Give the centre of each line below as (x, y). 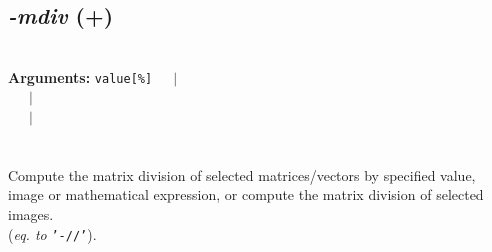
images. (31, 214)
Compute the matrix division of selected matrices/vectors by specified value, (242, 174)
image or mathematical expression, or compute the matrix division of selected (246, 194)
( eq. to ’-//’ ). (52, 233)
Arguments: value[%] (80, 76)
